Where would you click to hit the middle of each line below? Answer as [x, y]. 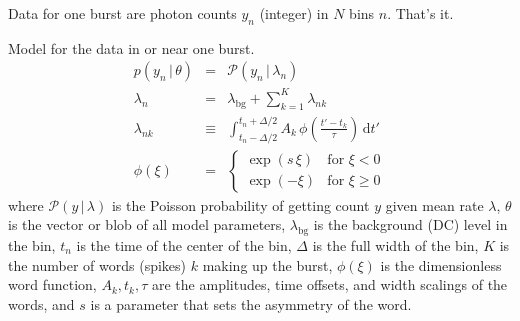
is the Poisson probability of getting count [240, 204]
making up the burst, [267, 264]
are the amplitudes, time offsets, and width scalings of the [330, 284]
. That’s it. [420, 13]
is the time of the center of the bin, [184, 245]
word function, [52, 284]
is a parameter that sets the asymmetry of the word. [251, 303]
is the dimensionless [441, 264]
